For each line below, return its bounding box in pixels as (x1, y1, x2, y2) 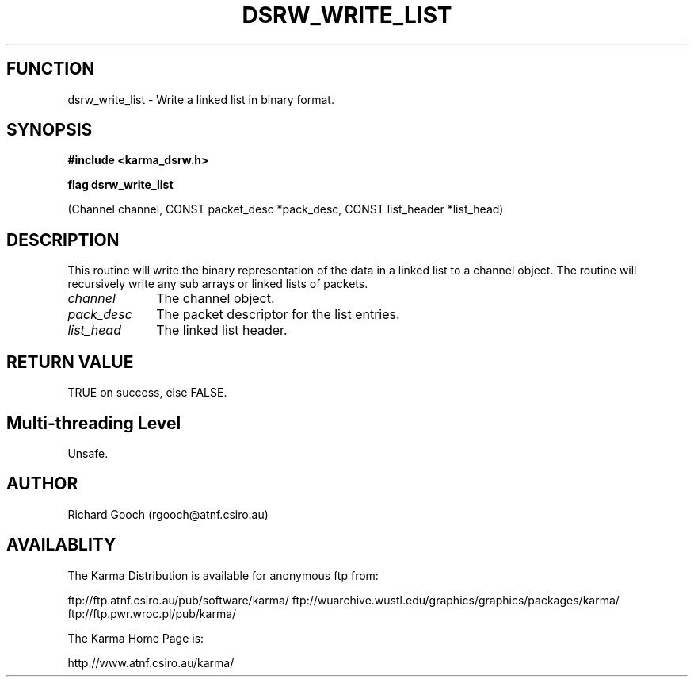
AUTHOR (6, 474, 78, 494)
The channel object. (156, 290, 275, 307)
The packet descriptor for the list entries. (156, 306, 400, 323)
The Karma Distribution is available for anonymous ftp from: (67, 568, 379, 582)
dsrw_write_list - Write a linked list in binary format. (67, 92, 334, 106)
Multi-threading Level (6, 412, 181, 433)
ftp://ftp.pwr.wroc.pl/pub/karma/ (67, 606, 237, 620)
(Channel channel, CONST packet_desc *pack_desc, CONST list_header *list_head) (67, 202, 504, 217)
